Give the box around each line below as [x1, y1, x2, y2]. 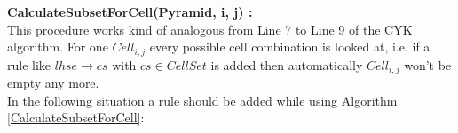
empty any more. [7, 74, 99, 92]
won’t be [404, 55, 452, 74]
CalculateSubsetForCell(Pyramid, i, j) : [7, 3, 253, 20]
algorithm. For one [7, 37, 108, 56]
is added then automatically [210, 55, 363, 74]
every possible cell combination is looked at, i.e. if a [149, 37, 430, 56]
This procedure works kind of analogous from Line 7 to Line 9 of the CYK [7, 20, 413, 38]
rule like [7, 55, 51, 74]
